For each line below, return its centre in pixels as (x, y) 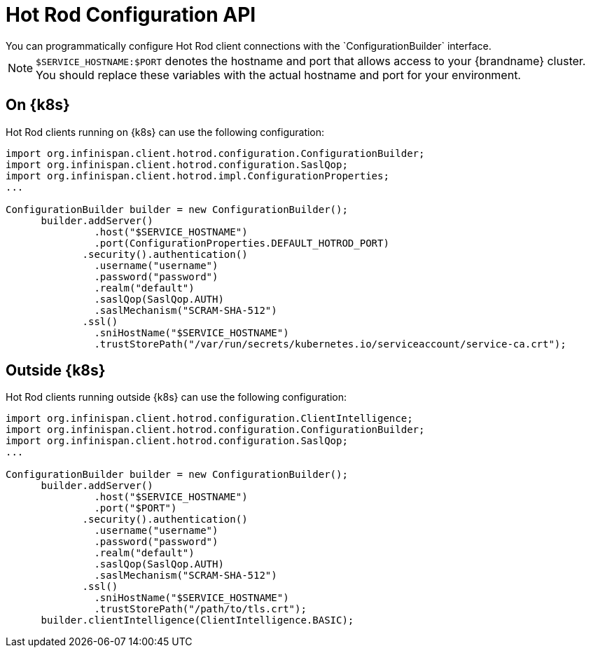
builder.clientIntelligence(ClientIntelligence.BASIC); (197, 620)
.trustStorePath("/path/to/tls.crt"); (200, 609)
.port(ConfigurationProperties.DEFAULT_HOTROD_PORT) (242, 243)
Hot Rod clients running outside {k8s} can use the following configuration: (176, 397)
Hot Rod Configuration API (131, 15)
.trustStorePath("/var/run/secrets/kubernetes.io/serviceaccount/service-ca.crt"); (330, 344)
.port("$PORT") (135, 508)
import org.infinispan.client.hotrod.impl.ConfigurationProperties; (197, 176)
